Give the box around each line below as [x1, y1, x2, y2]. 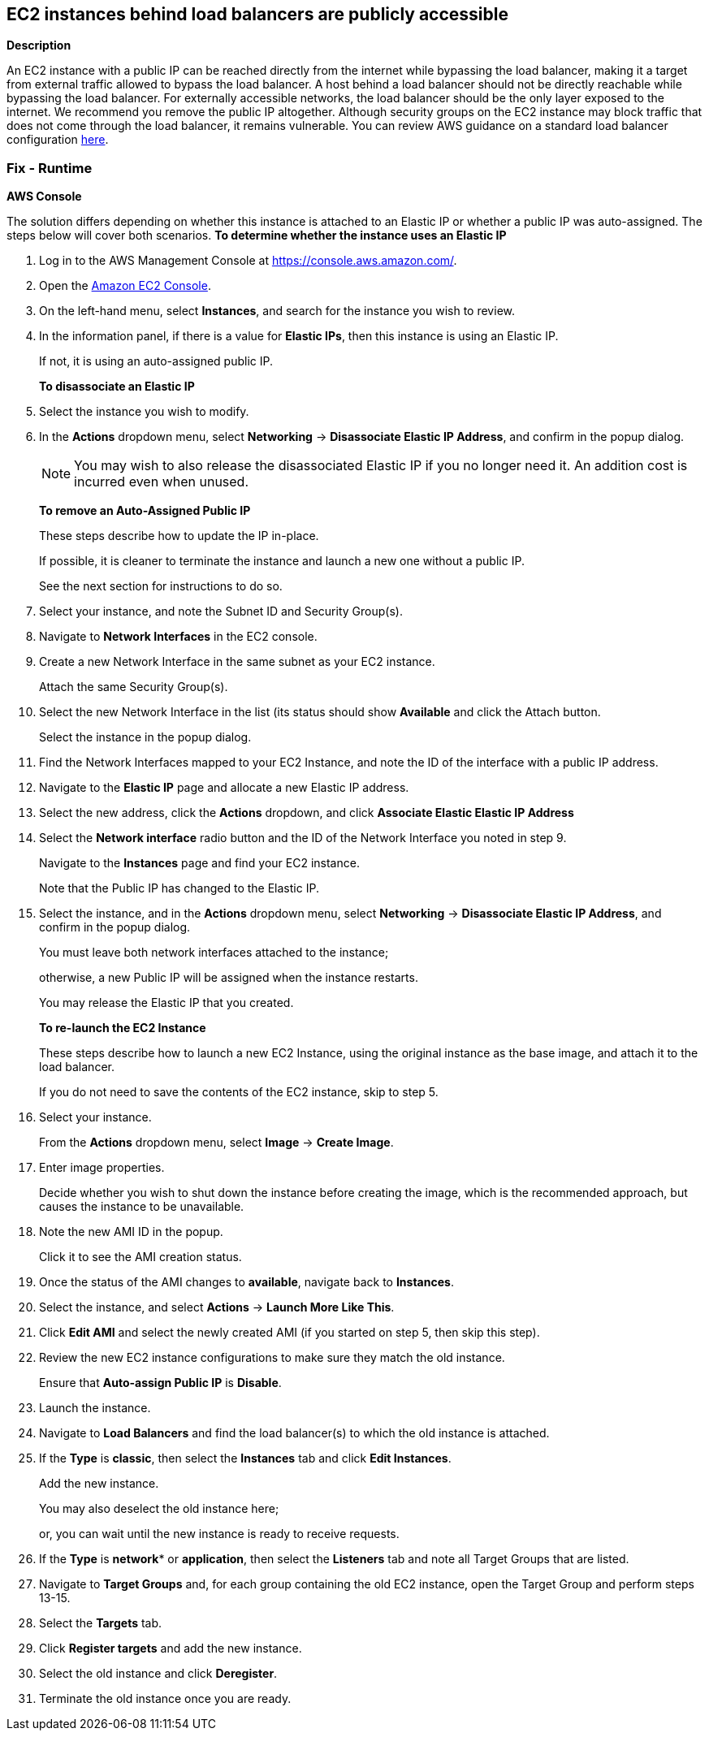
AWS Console [6, 189, 82, 204]
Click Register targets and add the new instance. [39, 1641, 302, 1656]
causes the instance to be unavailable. [39, 1199, 244, 1214]
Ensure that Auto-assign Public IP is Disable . [39, 1376, 282, 1390]
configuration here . [6, 132, 109, 147]
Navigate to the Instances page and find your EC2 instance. [39, 856, 360, 871]
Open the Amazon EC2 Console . [39, 279, 211, 293]
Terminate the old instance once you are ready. [39, 1692, 292, 1706]
